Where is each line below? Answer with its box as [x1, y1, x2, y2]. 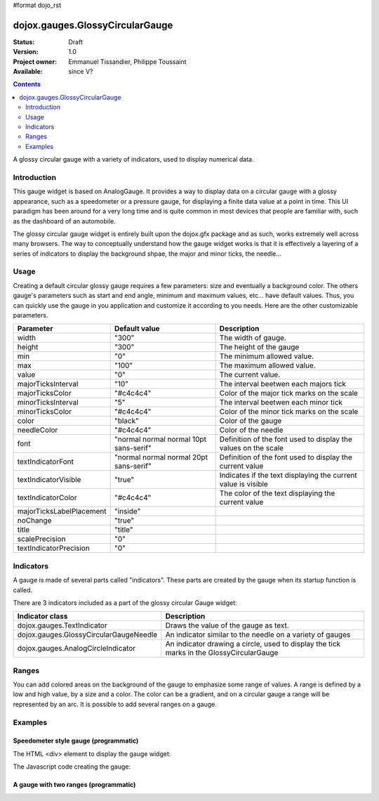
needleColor [17, 425, 58, 435]
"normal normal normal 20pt [114, 452, 208, 462]
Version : [13, 48, 39, 56]
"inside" [114, 507, 141, 516]
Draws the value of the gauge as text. [165, 620, 289, 630]
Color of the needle [219, 425, 284, 435]
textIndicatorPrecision [17, 543, 91, 553]
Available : [13, 67, 44, 76]
